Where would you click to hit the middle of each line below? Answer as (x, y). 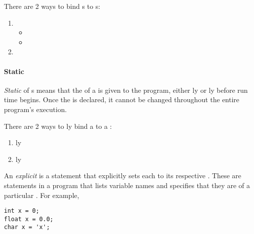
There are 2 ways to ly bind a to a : (58, 126)
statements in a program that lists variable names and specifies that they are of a (127, 185)
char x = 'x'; (27, 227)
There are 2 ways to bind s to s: (52, 6)
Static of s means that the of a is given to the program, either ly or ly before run (126, 90)
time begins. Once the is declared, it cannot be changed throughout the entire (122, 99)
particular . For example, (42, 195)
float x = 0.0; (29, 219)
